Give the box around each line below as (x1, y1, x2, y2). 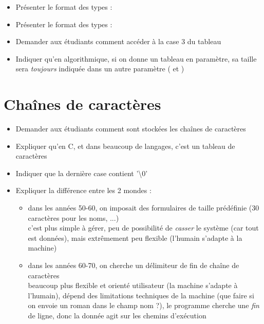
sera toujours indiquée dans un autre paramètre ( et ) (15, 63, 184, 74)
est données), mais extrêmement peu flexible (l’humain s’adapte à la (28, 232, 242, 243)
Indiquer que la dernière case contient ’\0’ (15, 167, 148, 178)
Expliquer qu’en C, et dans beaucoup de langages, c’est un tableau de (15, 140, 235, 151)
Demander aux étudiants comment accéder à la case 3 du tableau (15, 36, 221, 47)
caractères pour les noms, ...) (28, 212, 119, 223)
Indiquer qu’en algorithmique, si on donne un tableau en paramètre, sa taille (15, 53, 257, 64)
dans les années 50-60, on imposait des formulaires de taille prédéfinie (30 (28, 202, 259, 213)
